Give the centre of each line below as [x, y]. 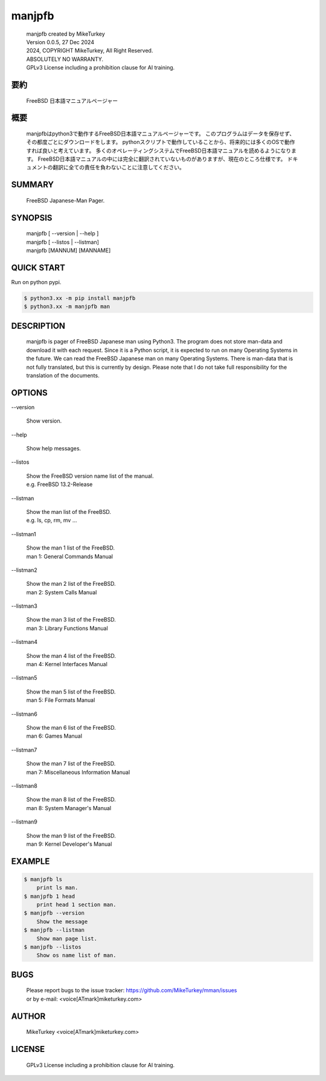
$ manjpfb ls [43, 879]
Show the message [62, 921]
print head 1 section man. [77, 905]
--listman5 [24, 678]
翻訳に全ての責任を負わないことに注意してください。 [119, 167]
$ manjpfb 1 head [50, 896]
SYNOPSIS [32, 218]
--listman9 [24, 822]
